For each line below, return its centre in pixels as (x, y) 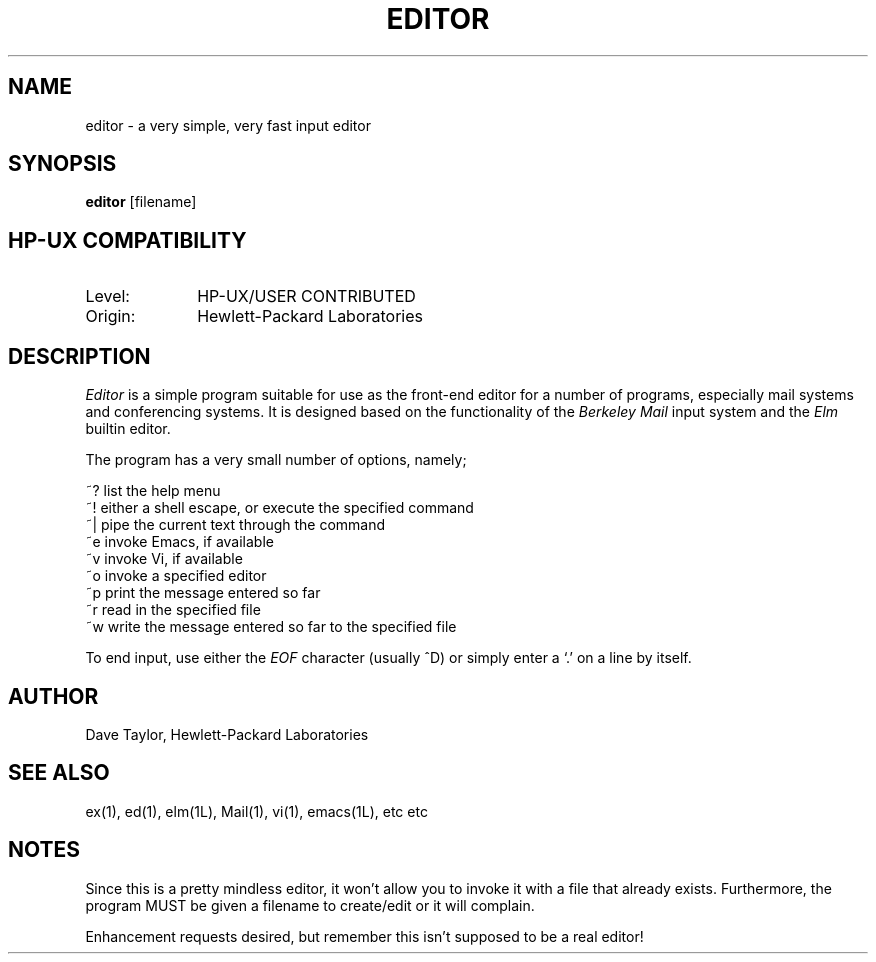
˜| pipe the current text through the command (235, 525)
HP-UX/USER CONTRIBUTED (306, 296)
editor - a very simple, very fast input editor (228, 125)
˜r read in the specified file (173, 610)
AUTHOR (53, 696)
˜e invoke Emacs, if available (179, 542)
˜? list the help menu (153, 491)
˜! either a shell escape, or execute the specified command (279, 508)
